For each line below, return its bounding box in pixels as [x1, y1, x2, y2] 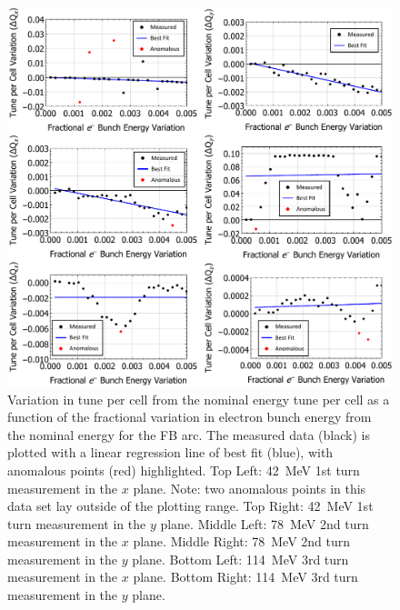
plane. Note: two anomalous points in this [133, 478, 366, 497]
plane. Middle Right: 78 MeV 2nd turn [133, 532, 351, 551]
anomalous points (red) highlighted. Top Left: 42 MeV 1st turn [7, 460, 360, 479]
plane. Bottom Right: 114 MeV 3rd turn [133, 567, 358, 586]
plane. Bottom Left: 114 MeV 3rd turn [132, 549, 349, 568]
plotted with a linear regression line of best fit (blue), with [7, 443, 334, 462]
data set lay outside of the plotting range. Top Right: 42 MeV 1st [7, 496, 374, 515]
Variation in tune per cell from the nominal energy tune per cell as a [7, 389, 390, 408]
